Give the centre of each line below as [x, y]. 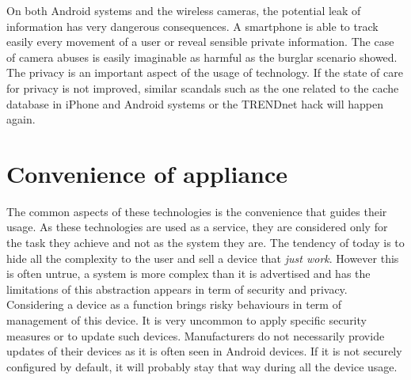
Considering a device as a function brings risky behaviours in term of [174, 304]
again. [21, 119]
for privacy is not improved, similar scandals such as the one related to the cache [203, 87]
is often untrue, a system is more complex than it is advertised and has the [188, 274]
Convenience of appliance [147, 173]
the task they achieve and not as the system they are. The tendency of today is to [205, 243]
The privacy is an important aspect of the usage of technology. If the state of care [205, 72]
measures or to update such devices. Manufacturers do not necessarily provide [196, 335]
